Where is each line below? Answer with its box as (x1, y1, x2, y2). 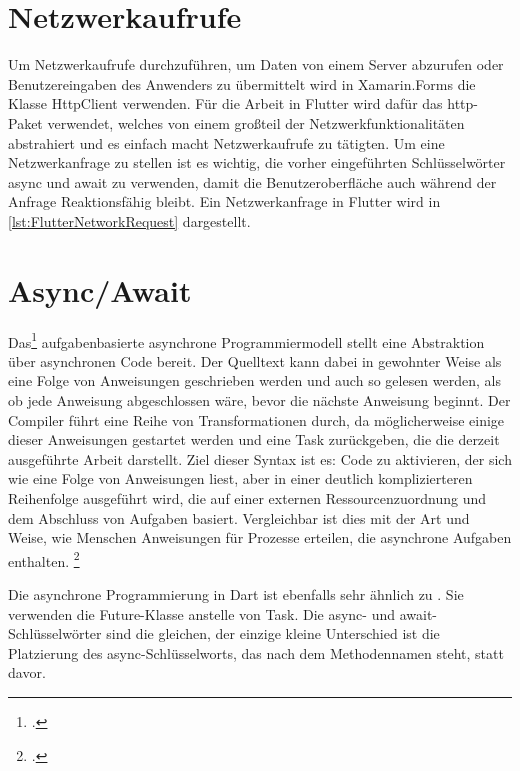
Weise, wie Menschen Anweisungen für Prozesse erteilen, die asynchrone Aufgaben (8, 527, 512, 548)
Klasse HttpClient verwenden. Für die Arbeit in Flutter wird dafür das (8, 93, 443, 114)
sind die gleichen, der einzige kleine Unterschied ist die (106, 623, 440, 644)
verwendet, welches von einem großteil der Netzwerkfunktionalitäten (47, 112, 465, 133)
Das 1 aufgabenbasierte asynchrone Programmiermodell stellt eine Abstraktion (8, 328, 485, 352)
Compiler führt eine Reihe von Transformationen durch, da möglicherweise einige (8, 409, 505, 430)
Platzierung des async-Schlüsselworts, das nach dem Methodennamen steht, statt (8, 642, 504, 663)
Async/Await (8, 269, 192, 310)
